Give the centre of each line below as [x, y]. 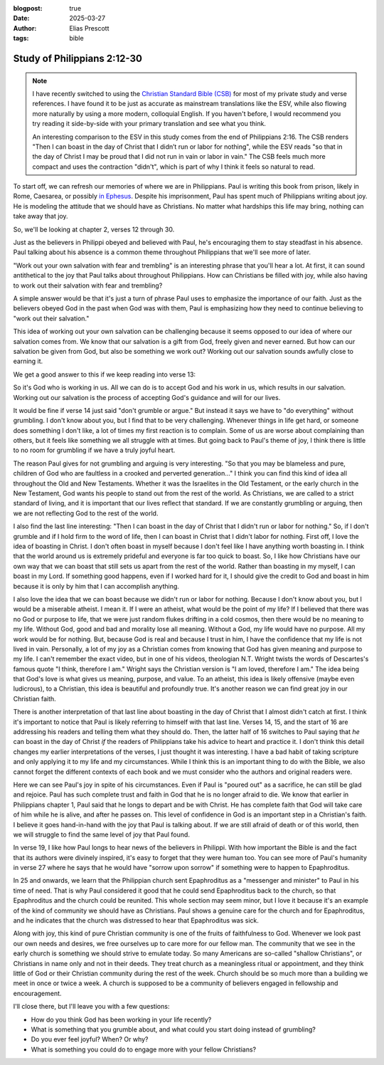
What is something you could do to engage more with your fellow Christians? [143, 1049]
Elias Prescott [89, 28]
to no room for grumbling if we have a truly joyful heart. [94, 450]
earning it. [28, 361]
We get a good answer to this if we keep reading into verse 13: [104, 374]
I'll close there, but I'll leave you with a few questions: [91, 1007]
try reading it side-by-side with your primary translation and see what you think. [149, 124]
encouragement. [37, 993]
